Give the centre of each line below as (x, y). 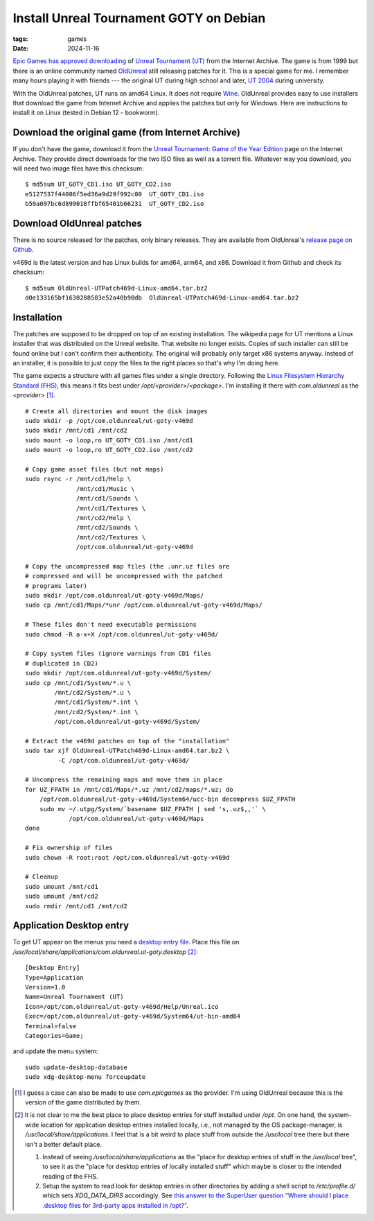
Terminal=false (51, 1026)
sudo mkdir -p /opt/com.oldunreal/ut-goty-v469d (109, 421)
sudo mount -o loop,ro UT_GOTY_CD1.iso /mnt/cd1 (109, 440)
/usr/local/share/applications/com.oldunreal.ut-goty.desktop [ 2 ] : (105, 952)
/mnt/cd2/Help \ (104, 518)
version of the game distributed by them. (83, 1102)
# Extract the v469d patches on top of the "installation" (127, 741)
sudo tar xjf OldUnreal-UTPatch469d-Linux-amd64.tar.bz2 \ (127, 751)
